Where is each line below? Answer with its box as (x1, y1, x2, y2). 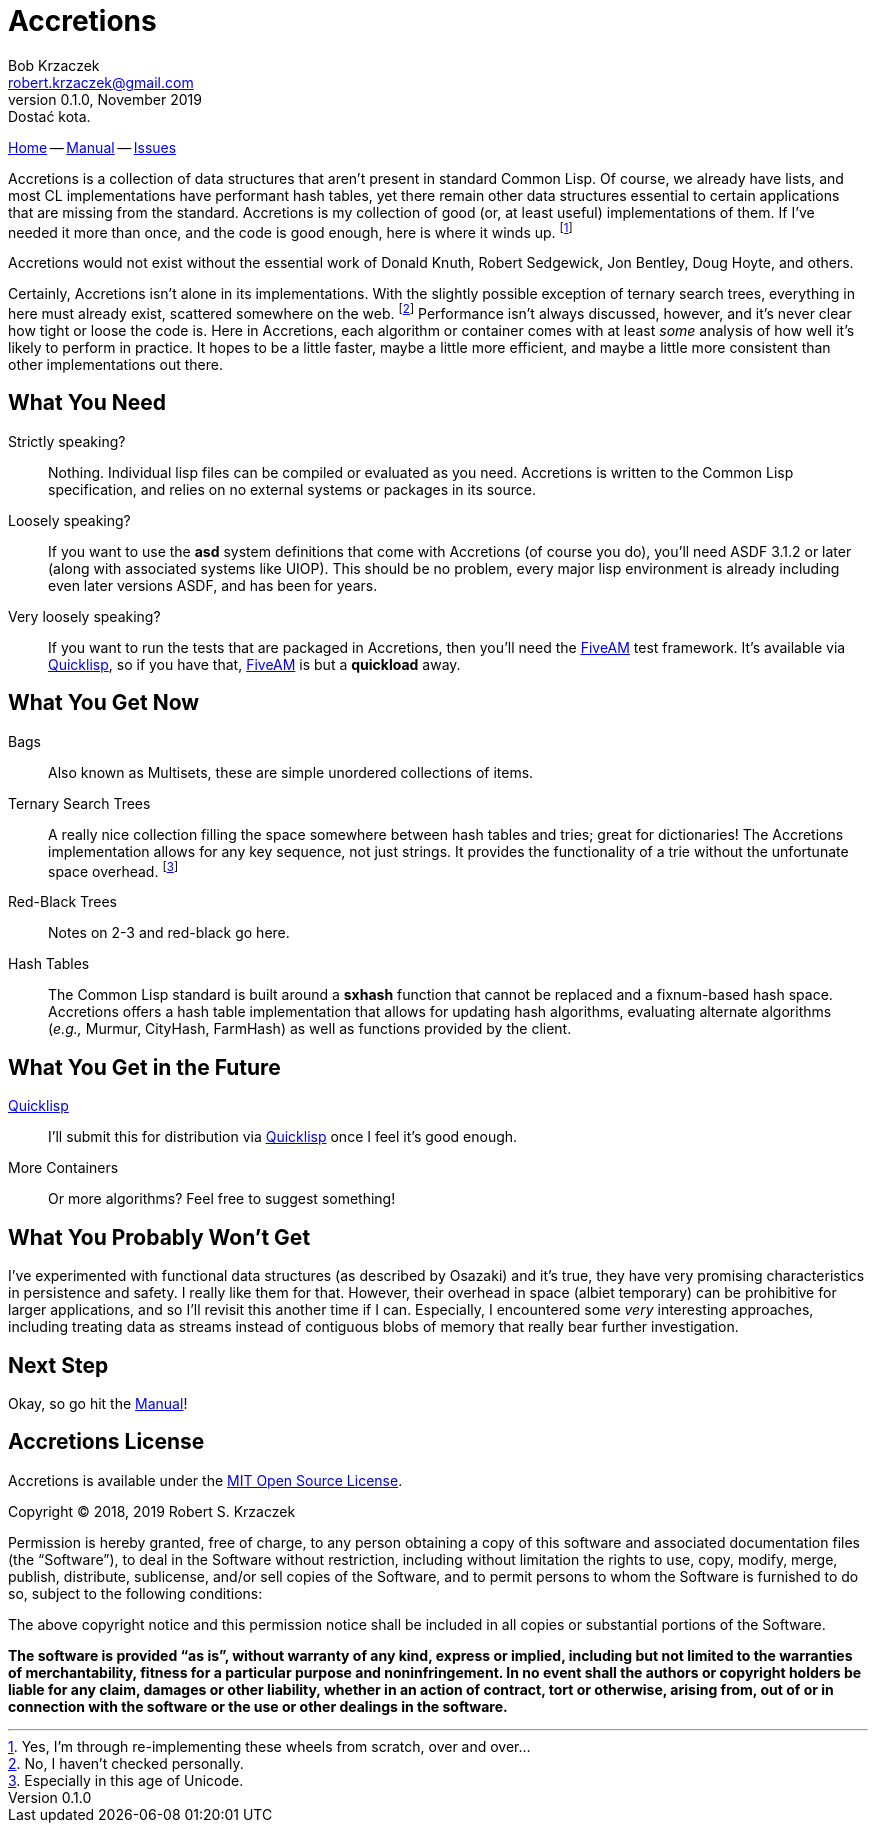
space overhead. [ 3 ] (48, 859, 179, 880)
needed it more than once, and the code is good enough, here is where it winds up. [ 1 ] (8, 220, 573, 241)
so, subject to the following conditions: (8, 1584, 263, 1602)
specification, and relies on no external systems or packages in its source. (48, 480, 537, 498)
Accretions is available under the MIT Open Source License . (8, 1471, 403, 1489)
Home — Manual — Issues (8, 138, 177, 156)
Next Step (8, 1352, 109, 1378)
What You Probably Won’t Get (8, 1224, 311, 1250)
